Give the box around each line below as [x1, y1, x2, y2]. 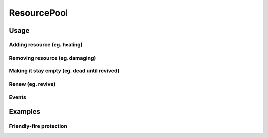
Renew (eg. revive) [9, 80, 56, 87]
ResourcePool [9, 7, 68, 18]
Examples [9, 107, 41, 116]
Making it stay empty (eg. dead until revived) [9, 68, 120, 74]
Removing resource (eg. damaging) [9, 54, 96, 61]
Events [9, 94, 27, 101]
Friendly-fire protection [9, 122, 67, 129]
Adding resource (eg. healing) [9, 41, 83, 48]
